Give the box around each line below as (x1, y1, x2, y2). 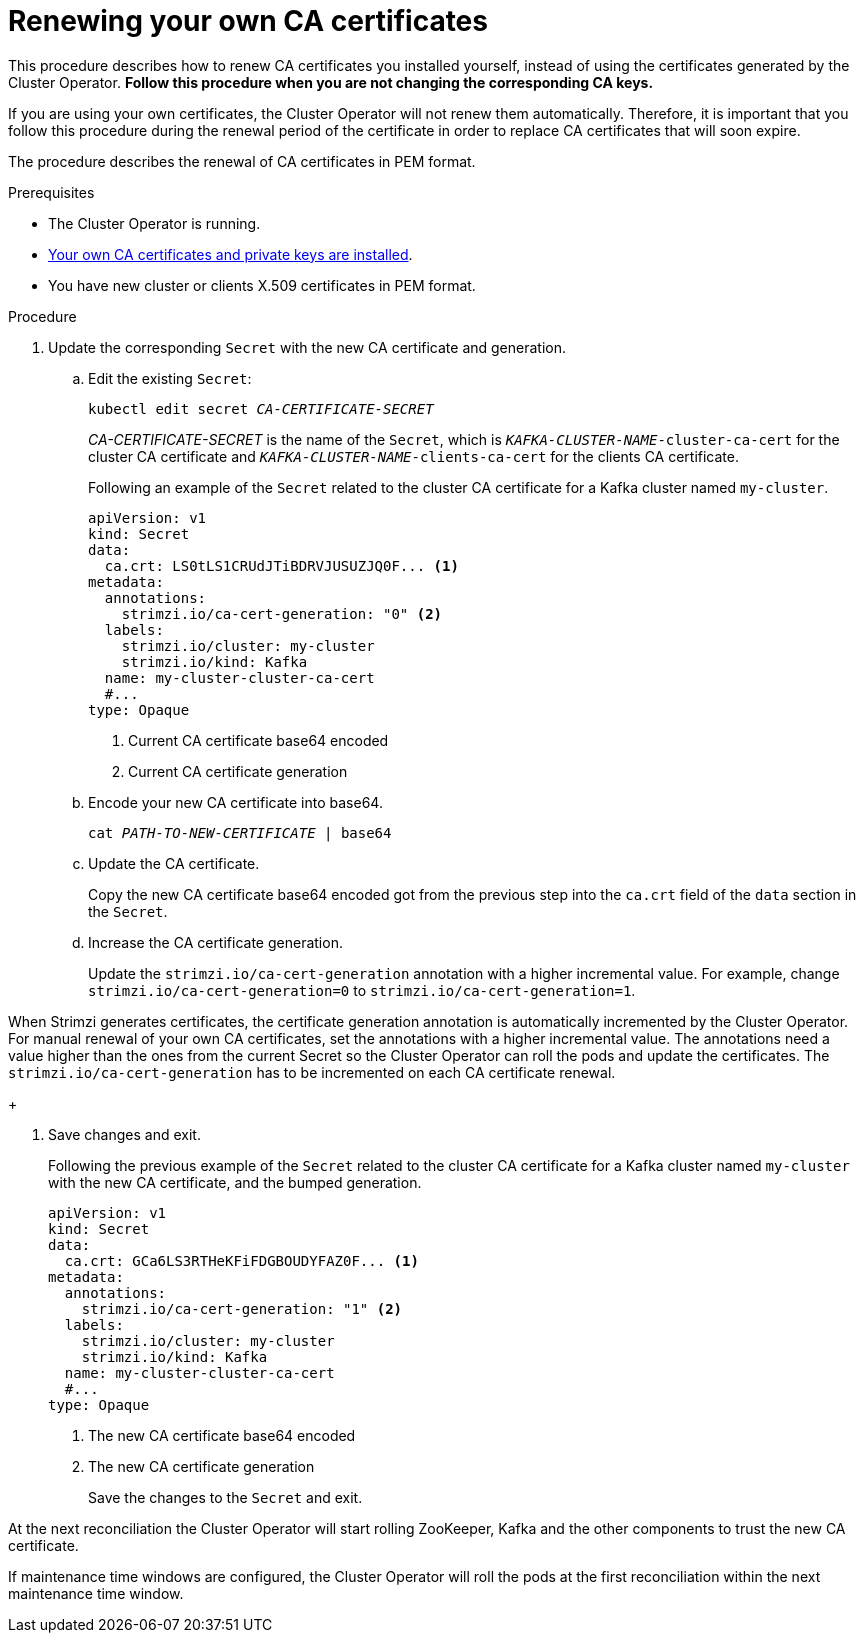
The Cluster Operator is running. (48, 214, 261, 232)
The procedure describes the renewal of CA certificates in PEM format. (8, 152, 476, 170)
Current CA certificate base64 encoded (128, 731, 389, 749)
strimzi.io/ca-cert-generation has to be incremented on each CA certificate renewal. (8, 1063, 616, 1081)
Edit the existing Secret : (88, 369, 252, 387)
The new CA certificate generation (88, 1457, 315, 1475)
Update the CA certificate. (88, 854, 260, 872)
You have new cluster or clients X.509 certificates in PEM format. (48, 276, 476, 294)
